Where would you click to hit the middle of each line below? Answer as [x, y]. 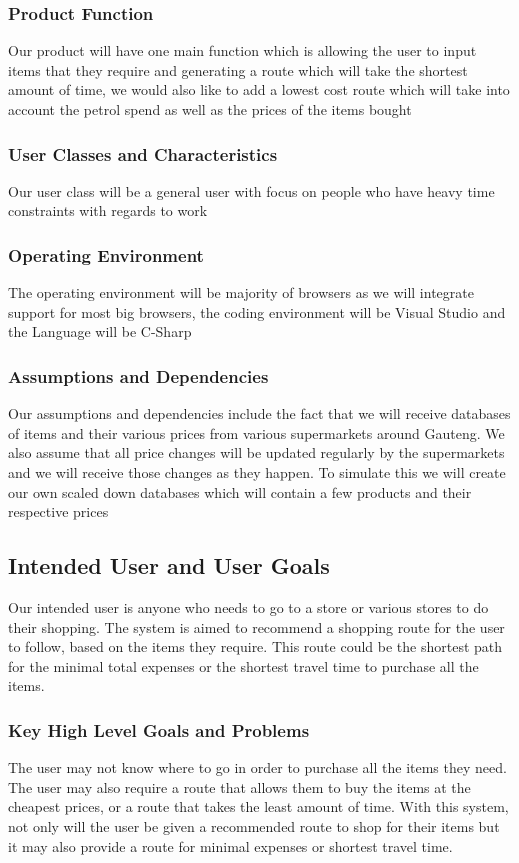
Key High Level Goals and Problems [159, 729]
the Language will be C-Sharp [100, 331]
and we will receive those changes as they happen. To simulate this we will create [257, 472]
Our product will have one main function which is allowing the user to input [242, 50]
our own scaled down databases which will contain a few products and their [240, 491]
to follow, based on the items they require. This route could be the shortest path [255, 646]
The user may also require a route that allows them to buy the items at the [239, 786]
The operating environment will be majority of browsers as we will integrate [241, 292]
